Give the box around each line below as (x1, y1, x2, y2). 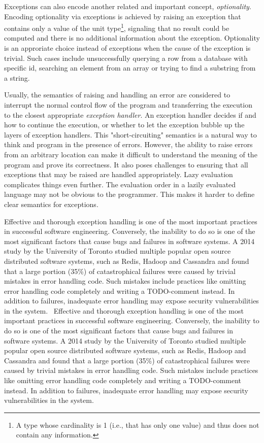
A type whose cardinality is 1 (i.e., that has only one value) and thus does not (16, 419, 259, 430)
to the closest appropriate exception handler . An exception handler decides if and (4, 109, 256, 120)
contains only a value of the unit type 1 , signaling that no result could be (4, 21, 229, 33)
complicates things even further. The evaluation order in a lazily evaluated (4, 179, 236, 189)
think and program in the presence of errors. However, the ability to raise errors (4, 139, 253, 150)
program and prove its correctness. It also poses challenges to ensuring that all (4, 159, 248, 169)
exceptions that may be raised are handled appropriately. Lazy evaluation (4, 169, 233, 180)
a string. (4, 72, 30, 83)
